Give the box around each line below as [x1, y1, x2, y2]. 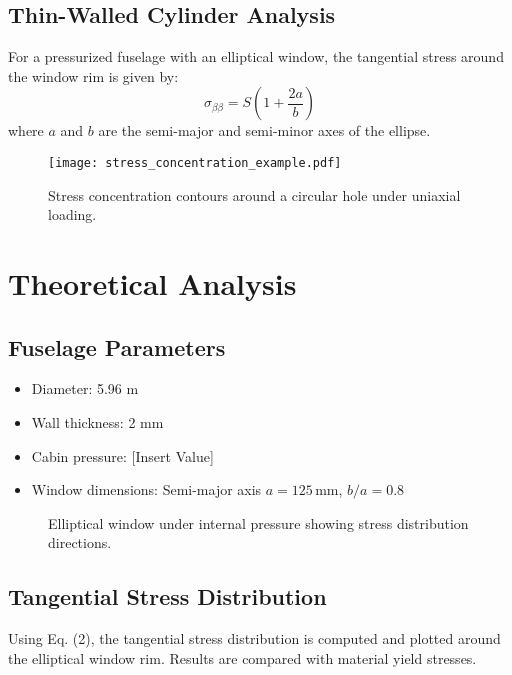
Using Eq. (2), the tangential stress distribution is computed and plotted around [8, 628, 501, 649]
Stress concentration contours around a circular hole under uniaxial [48, 184, 461, 205]
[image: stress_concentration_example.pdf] [48, 155, 342, 170]
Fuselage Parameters [8, 331, 226, 362]
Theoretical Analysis [8, 263, 297, 304]
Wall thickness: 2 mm [31, 412, 164, 432]
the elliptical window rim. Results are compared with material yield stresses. [8, 647, 477, 668]
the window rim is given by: [8, 65, 179, 86]
